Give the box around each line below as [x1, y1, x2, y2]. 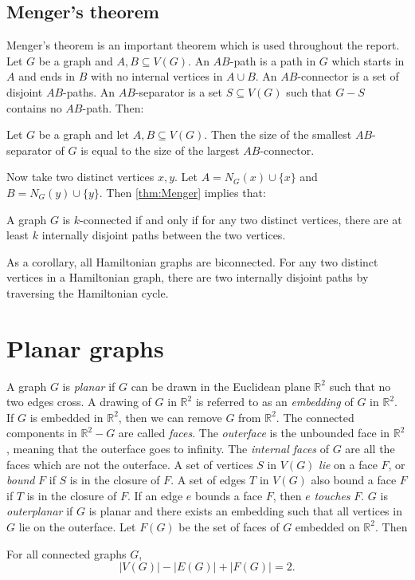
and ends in [18, 68, 76, 85]
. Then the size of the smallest [204, 126, 352, 143]
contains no [6, 99, 62, 116]
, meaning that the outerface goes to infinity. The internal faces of [6, 440, 330, 457]
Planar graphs [6, 331, 164, 364]
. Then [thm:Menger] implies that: [99, 183, 266, 200]
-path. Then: [82, 99, 144, 116]
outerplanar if [6, 503, 73, 519]
